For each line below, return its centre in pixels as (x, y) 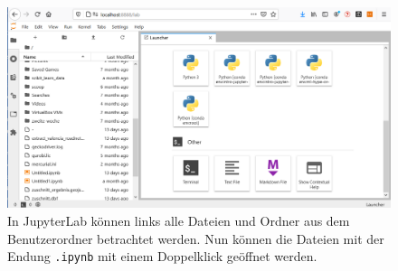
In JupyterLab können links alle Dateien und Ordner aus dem (179, 220)
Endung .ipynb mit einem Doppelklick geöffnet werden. (162, 256)
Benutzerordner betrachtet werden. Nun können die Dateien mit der (196, 238)
